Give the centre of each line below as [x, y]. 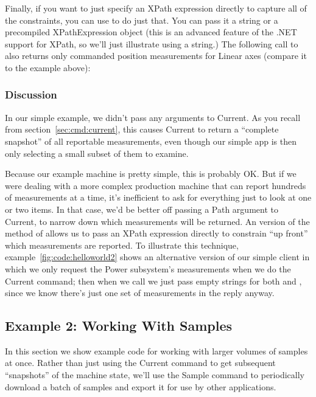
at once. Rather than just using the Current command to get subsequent [140, 363]
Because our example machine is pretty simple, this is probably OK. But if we [151, 174]
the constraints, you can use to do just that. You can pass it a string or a [142, 20]
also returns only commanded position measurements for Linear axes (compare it [156, 56]
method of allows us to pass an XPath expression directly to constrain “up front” [156, 233]
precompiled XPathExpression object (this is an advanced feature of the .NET [151, 32]
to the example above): [48, 67]
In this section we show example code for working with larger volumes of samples [156, 350]
